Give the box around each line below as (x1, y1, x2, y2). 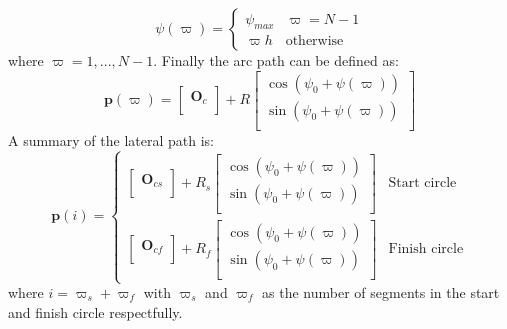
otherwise (285, 34, 344, 49)
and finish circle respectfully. (8, 301, 183, 322)
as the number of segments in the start (262, 282, 500, 303)
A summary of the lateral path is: (8, 129, 214, 150)
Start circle (388, 176, 457, 191)
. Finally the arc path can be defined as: (153, 50, 399, 70)
